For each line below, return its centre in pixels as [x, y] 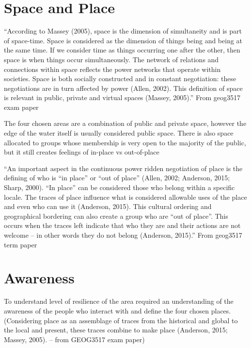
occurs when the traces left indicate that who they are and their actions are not [122, 225]
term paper [21, 244]
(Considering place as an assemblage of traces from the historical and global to [121, 320]
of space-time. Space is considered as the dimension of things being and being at [123, 40]
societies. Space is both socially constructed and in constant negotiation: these [120, 78]
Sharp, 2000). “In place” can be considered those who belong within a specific [119, 187]
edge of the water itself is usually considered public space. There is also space [119, 133]
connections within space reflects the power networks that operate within [112, 69]
